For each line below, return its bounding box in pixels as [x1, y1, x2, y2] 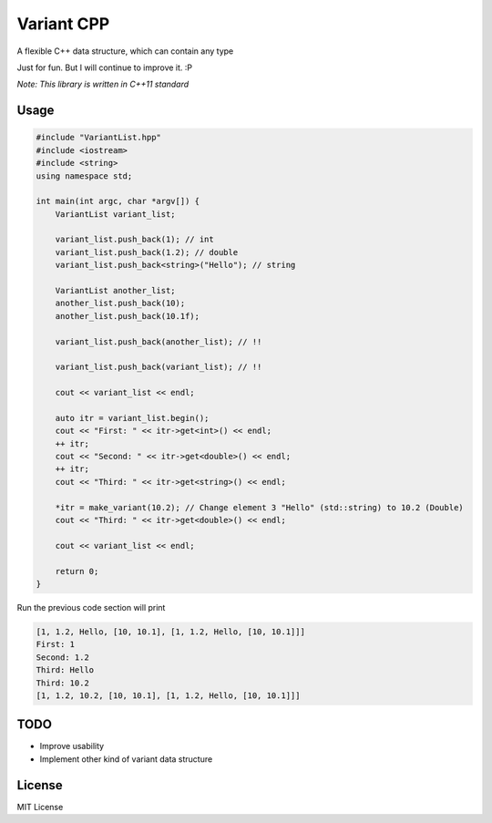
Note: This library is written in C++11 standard [16, 78, 190, 90]
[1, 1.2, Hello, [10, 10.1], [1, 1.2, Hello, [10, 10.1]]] [36, 626, 305, 637]
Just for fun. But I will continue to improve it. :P [16, 62, 193, 73]
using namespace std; [36, 170, 133, 181]
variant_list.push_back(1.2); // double [55, 247, 239, 257]
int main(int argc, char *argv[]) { [36, 196, 200, 207]
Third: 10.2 [36, 677, 90, 688]
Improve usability [39, 741, 105, 752]
